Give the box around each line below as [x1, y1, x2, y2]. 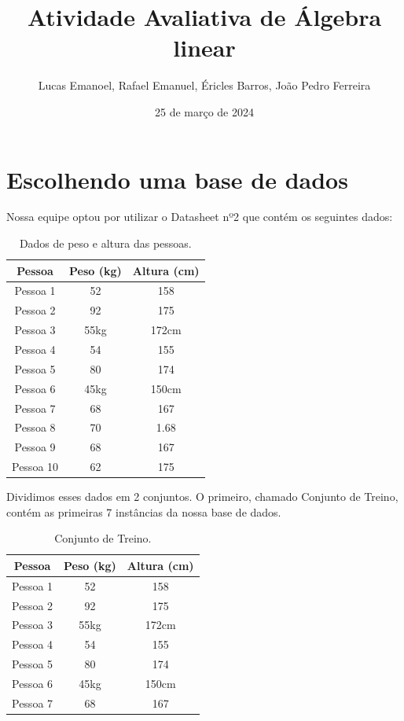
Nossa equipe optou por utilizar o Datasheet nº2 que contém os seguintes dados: [6, 208, 393, 225]
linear [173, 31, 236, 64]
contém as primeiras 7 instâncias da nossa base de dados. [6, 503, 281, 520]
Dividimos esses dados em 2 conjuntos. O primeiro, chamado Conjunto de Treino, [6, 488, 398, 505]
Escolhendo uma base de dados [6, 163, 348, 195]
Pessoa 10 [12, 458, 59, 475]
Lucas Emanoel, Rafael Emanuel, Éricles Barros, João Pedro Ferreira [38, 77, 371, 94]
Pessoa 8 [14, 419, 56, 436]
